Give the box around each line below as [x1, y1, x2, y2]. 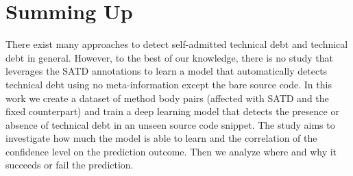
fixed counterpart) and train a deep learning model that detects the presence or [5, 104, 339, 118]
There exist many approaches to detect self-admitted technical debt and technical [5, 37, 348, 51]
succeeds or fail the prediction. [5, 158, 134, 172]
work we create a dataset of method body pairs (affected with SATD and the [5, 90, 329, 105]
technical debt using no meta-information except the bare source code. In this [5, 77, 332, 91]
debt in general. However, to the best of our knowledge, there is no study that [5, 50, 333, 64]
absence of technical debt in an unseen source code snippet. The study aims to [5, 117, 335, 131]
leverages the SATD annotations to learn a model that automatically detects [5, 64, 328, 78]
